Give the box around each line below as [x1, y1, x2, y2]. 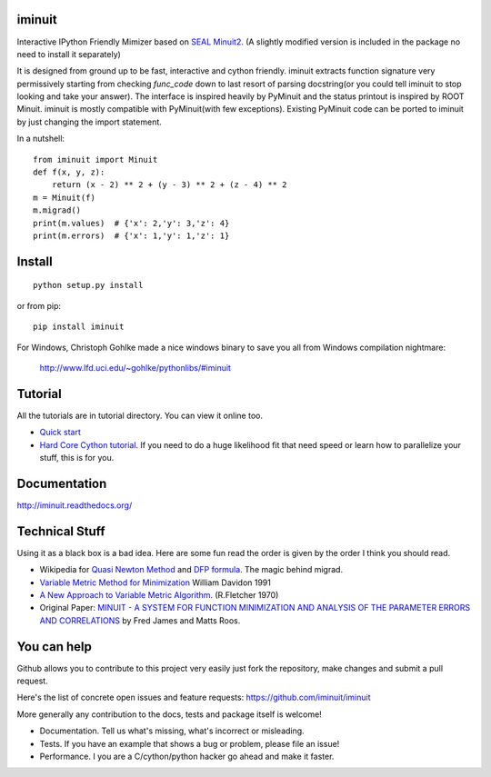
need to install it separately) [16, 48, 122, 59]
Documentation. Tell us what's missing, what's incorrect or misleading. [39, 725, 305, 736]
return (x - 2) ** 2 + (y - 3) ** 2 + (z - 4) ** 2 [51, 180, 287, 190]
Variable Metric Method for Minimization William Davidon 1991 [39, 577, 272, 588]
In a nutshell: [16, 133, 65, 144]
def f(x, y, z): [33, 167, 105, 177]
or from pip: [16, 300, 61, 311]
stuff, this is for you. [39, 453, 115, 463]
